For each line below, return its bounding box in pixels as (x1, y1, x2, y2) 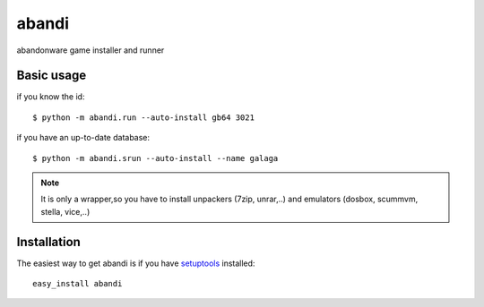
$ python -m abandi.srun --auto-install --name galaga (32, 153, 279, 163)
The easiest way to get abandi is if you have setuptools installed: (16, 258, 255, 269)
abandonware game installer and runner (16, 45, 165, 55)
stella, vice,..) (40, 206, 91, 217)
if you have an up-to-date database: (16, 132, 151, 143)
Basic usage (16, 68, 87, 83)
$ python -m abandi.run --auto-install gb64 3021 (32, 112, 255, 123)
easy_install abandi (32, 278, 123, 289)
